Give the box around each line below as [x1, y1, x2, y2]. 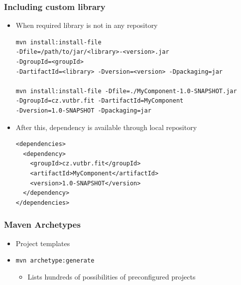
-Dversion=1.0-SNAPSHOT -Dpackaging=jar [15, 107, 151, 114]
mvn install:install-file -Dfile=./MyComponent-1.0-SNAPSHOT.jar [15, 87, 237, 95]
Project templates [15, 238, 70, 248]
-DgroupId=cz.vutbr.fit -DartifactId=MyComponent [15, 97, 184, 105]
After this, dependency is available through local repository [15, 122, 197, 132]
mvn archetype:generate [15, 257, 95, 265]
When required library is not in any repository [15, 20, 158, 30]
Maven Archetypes [4, 218, 81, 231]
